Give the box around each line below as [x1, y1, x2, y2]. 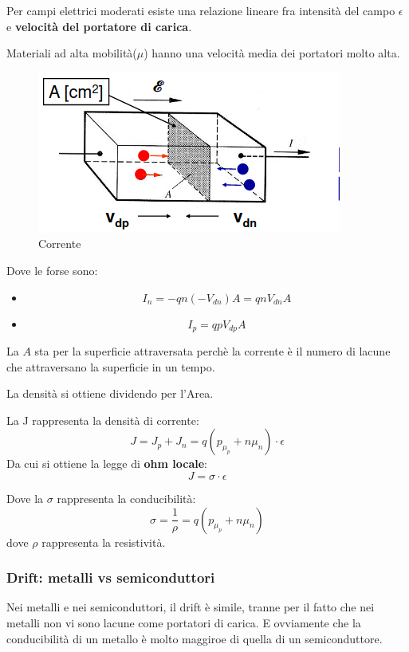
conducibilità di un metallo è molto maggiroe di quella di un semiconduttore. [6, 630, 383, 646]
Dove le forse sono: [6, 261, 98, 278]
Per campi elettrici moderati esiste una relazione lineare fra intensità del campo [6, 2, 395, 18]
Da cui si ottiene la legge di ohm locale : [6, 455, 207, 472]
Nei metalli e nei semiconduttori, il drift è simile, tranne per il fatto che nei [6, 599, 375, 615]
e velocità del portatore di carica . [6, 18, 192, 34]
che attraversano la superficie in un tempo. [6, 358, 215, 375]
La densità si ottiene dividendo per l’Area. [6, 385, 214, 402]
